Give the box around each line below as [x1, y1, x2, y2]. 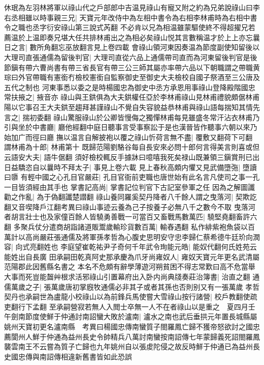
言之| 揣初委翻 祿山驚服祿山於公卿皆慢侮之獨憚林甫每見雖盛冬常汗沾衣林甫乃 [4, 111, 260, 122]
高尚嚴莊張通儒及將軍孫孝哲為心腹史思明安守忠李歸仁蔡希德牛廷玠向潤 [25, 231, 260, 242]
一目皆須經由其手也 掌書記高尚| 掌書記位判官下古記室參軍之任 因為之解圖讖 [4, 181, 255, 192]
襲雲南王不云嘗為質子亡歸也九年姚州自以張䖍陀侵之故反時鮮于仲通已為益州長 [4, 341, 260, 352]
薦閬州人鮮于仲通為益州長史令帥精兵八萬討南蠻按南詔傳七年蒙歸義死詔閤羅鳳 [4, 331, 260, 342]
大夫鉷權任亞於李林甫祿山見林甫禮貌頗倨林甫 [110, 92, 260, 102]
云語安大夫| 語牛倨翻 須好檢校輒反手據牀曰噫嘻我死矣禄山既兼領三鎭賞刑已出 [4, 151, 260, 162]
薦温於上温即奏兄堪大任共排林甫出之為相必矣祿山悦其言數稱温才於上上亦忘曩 [4, 32, 260, 42]
